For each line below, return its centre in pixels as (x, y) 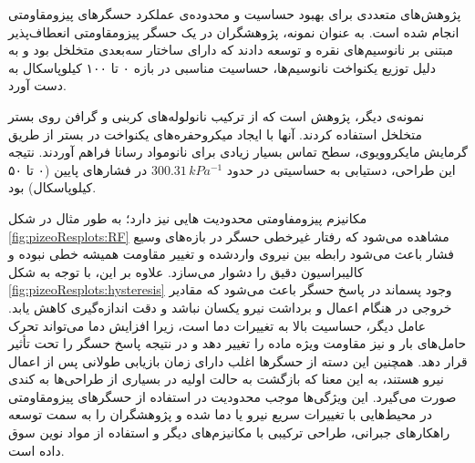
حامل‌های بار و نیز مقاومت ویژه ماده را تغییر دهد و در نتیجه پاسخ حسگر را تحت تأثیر (237, 343)
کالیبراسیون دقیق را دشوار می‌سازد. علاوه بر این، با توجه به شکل (186, 271)
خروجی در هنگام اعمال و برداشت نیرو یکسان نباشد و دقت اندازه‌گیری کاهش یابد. (230, 307)
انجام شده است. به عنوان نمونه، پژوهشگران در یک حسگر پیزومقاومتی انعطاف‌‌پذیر (234, 31)
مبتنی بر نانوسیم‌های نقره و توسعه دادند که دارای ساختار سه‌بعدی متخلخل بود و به (231, 50)
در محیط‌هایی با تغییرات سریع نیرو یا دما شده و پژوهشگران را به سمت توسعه (220, 414)
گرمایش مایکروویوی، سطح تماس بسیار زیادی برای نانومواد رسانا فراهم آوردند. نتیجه (238, 152)
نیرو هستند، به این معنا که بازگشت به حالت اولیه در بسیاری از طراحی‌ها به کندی (226, 379)
